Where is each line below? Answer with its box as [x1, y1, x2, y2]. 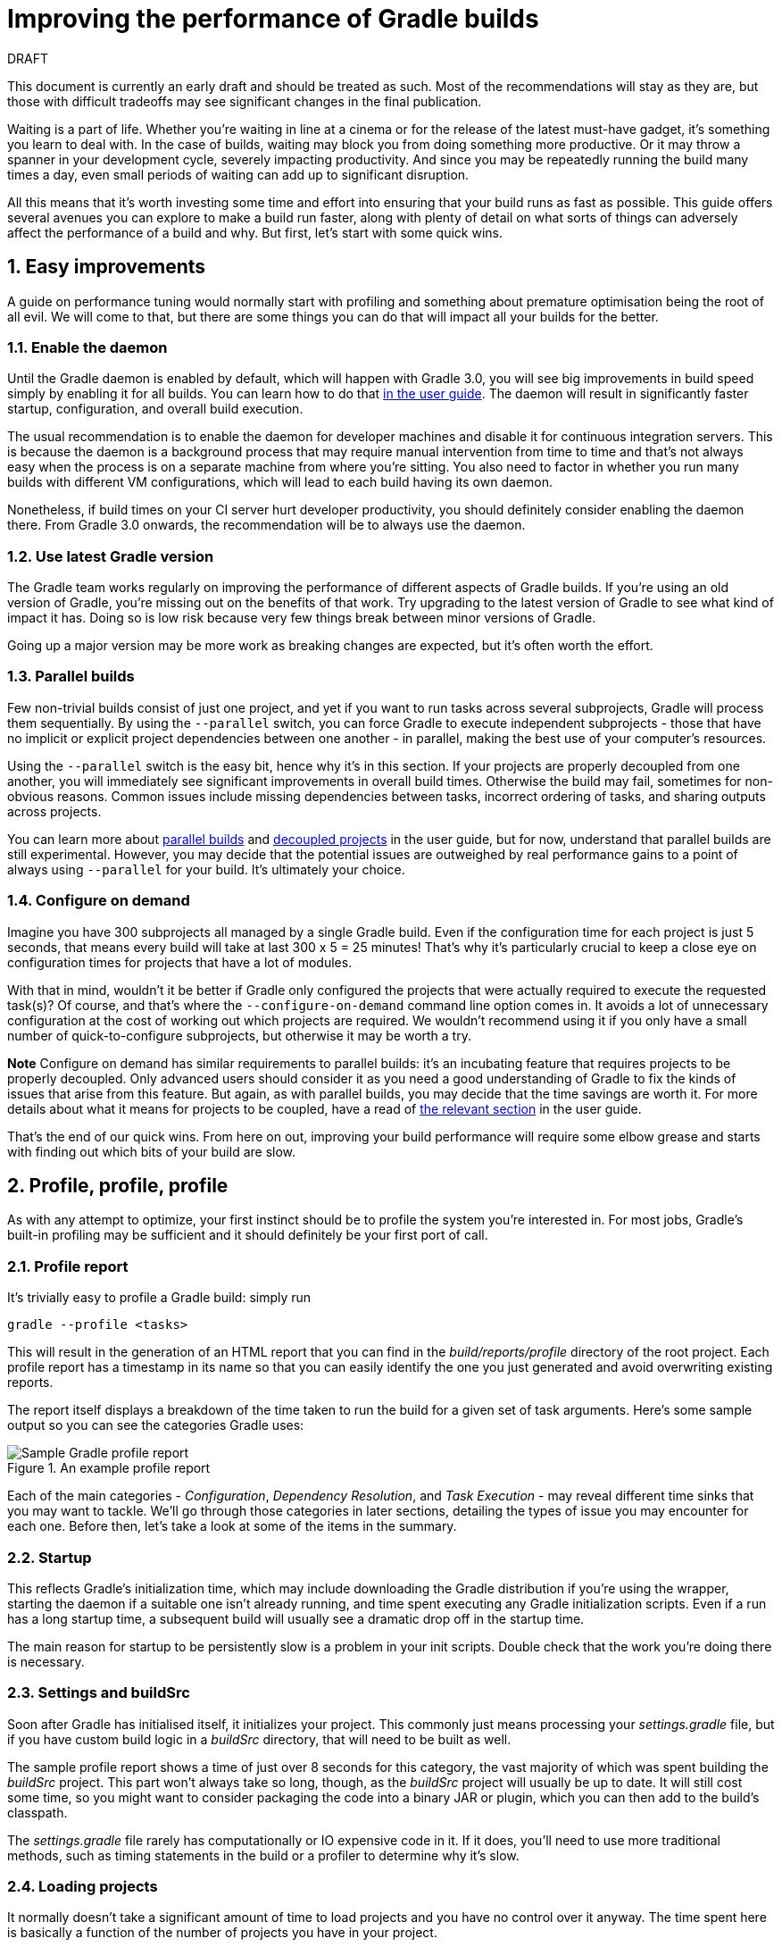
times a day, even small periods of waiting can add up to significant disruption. [7, 166, 470, 182]
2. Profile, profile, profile [7, 1174, 229, 1198]
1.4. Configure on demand [7, 891, 190, 910]
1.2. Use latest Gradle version [7, 547, 214, 565]
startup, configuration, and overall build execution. [7, 401, 304, 417]
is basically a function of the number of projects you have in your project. [7, 1925, 437, 1941]
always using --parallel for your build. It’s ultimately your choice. [7, 861, 405, 877]
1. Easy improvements [7, 255, 206, 279]
